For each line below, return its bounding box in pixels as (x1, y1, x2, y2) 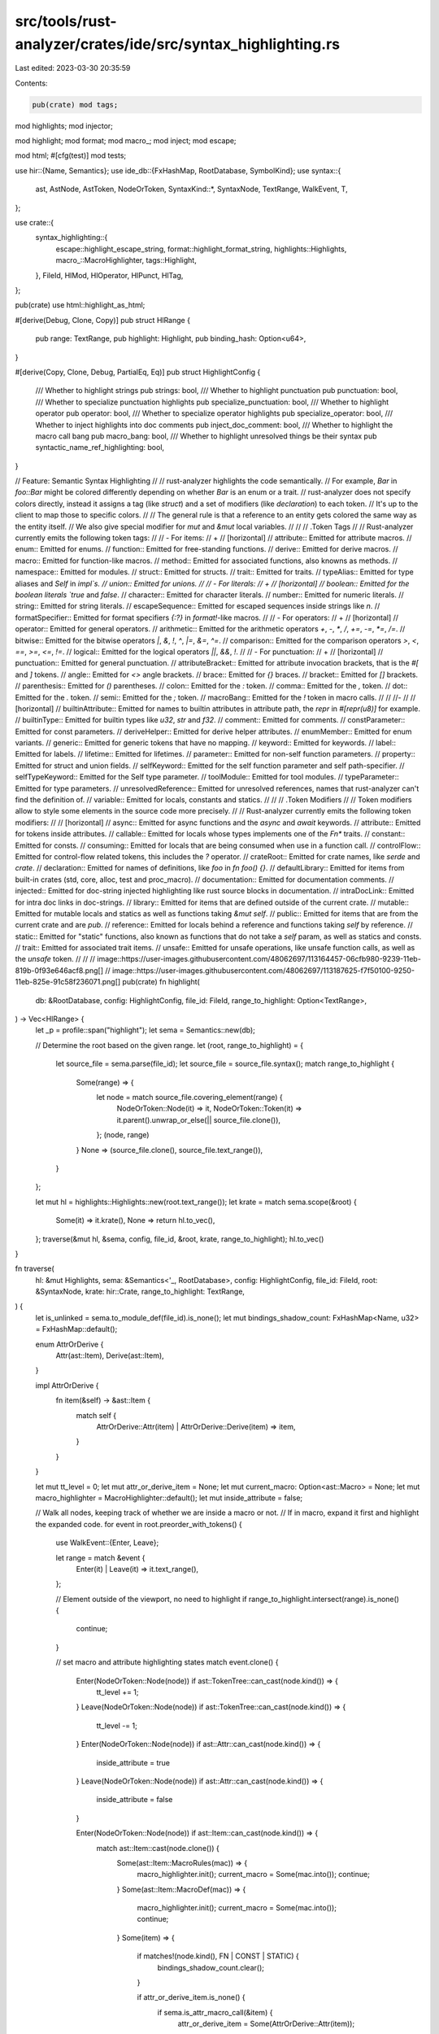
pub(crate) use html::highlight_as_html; (15, 300, 146, 310)
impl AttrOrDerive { (35, 1380, 99, 1390)
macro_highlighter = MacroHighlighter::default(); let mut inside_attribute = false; (35, 1493, 303, 1503)
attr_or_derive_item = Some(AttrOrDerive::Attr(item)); (177, 2019, 355, 2029)
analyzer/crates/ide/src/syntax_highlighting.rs (15, 35, 341, 53)
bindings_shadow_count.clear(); (157, 1962, 264, 1972)
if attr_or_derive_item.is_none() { (137, 1993, 246, 2002)
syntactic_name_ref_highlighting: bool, (35, 443, 165, 452)
